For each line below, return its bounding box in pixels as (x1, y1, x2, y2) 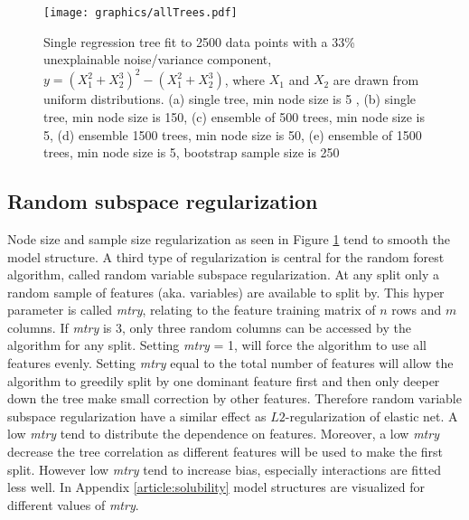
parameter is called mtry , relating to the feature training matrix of (7, 300, 376, 319)
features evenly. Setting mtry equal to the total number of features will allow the (7, 354, 454, 373)
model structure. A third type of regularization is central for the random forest (7, 247, 445, 266)
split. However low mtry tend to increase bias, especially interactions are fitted (7, 459, 442, 478)
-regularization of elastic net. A (285, 406, 458, 425)
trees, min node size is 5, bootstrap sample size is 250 (43, 143, 340, 162)
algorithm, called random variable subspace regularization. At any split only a (7, 265, 440, 284)
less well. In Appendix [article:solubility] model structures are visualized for (7, 477, 425, 496)
